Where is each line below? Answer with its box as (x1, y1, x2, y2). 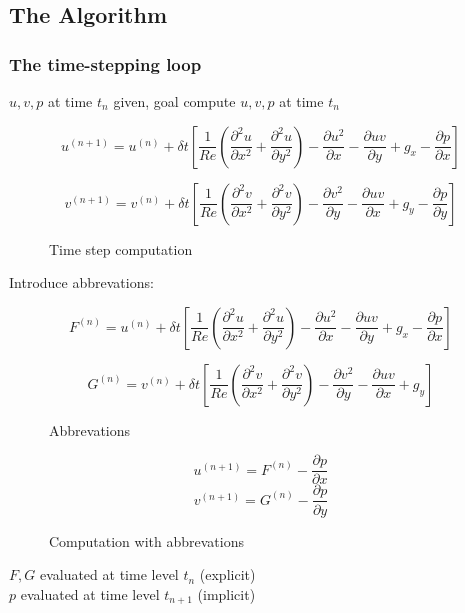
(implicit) (197, 583, 256, 604)
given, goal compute (113, 91, 236, 111)
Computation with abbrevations (49, 530, 244, 551)
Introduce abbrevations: (9, 272, 154, 293)
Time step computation (49, 238, 193, 259)
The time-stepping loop (9, 51, 202, 76)
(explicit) (199, 564, 256, 585)
